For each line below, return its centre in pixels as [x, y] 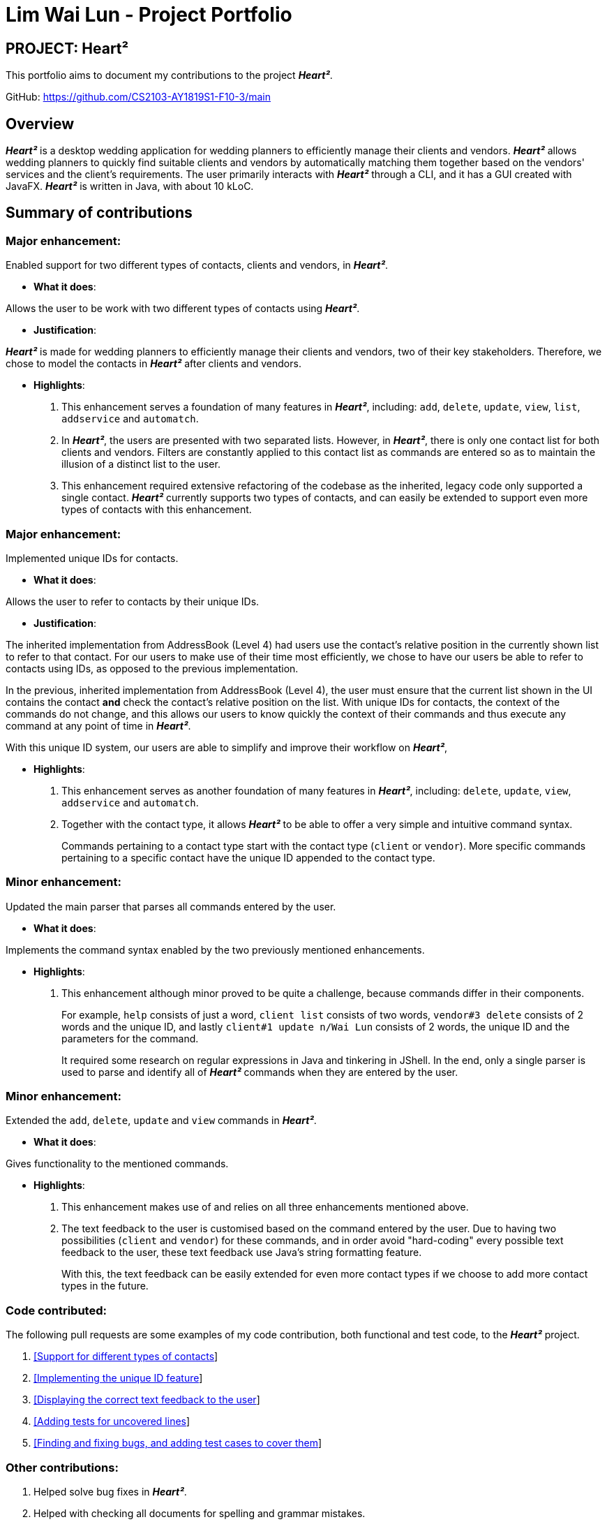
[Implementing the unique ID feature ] [118, 1378]
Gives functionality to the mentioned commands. [117, 1164]
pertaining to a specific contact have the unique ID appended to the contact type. [248, 857]
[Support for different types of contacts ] [126, 1357]
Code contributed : [56, 1310]
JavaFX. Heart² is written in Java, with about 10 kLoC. [130, 186]
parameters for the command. [130, 1038]
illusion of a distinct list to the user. [141, 464]
